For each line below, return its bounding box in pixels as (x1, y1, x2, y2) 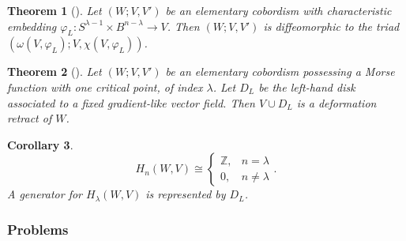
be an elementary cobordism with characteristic (165, 2, 392, 18)
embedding (7, 17, 57, 34)
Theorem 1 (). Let (7, 2, 102, 18)
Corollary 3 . (7, 136, 73, 153)
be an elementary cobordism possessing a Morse (165, 63, 395, 80)
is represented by (145, 186, 226, 202)
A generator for (7, 186, 83, 202)
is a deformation (296, 94, 377, 111)
